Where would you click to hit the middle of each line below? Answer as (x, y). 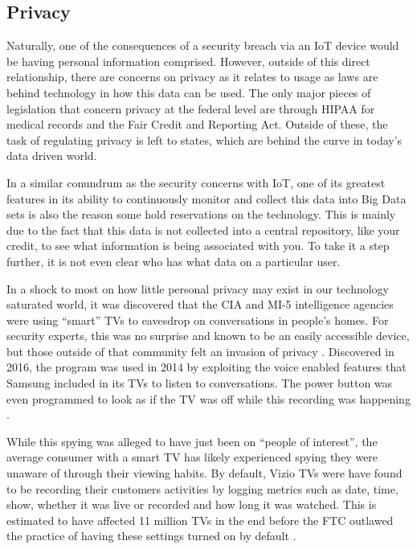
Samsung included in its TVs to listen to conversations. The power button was (200, 383)
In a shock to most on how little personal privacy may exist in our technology (198, 288)
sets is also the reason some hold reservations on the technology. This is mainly (201, 214)
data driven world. (52, 156)
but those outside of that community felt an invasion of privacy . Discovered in (200, 351)
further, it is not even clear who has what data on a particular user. (174, 261)
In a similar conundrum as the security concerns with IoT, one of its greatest (196, 182)
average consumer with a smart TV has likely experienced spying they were (192, 457)
